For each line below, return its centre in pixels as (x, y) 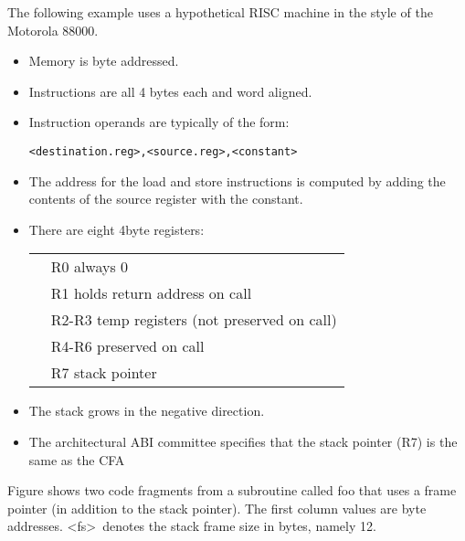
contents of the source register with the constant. (166, 199)
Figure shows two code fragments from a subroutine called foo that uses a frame (232, 490)
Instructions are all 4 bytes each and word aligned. (170, 91)
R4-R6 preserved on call (127, 346)
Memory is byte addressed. (104, 61)
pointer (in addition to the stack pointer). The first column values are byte (217, 508)
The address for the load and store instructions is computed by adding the (237, 180)
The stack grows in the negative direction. (147, 411)
